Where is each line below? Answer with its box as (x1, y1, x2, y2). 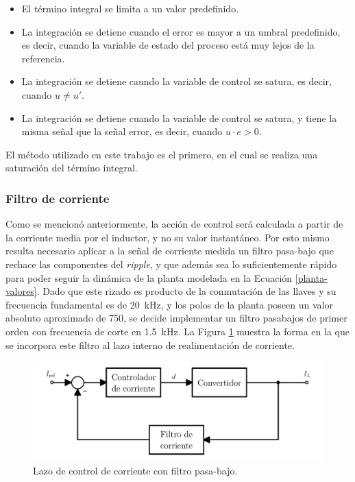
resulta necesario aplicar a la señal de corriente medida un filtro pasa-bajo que (5, 243, 334, 258)
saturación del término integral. (5, 160, 138, 175)
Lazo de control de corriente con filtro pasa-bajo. (33, 463, 238, 477)
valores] (5, 284, 37, 298)
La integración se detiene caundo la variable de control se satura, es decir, (21, 74, 332, 88)
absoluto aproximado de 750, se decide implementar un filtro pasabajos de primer (5, 311, 347, 325)
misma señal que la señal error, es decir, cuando (21, 124, 223, 138)
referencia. (21, 51, 65, 65)
